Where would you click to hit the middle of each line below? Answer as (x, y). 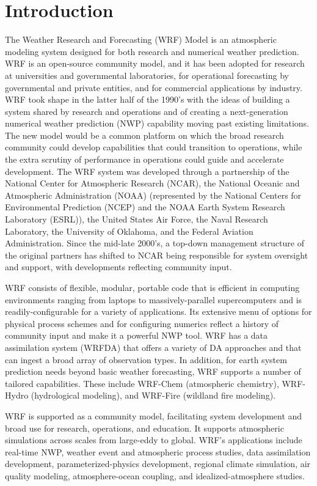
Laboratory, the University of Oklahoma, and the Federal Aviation (129, 231)
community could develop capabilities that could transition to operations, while (154, 147)
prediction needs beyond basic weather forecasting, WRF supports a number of (153, 371)
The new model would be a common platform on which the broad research (144, 135)
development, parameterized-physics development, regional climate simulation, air (158, 464)
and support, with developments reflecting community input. (118, 267)
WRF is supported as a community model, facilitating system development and (154, 415)
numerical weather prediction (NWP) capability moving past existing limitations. (157, 123)
